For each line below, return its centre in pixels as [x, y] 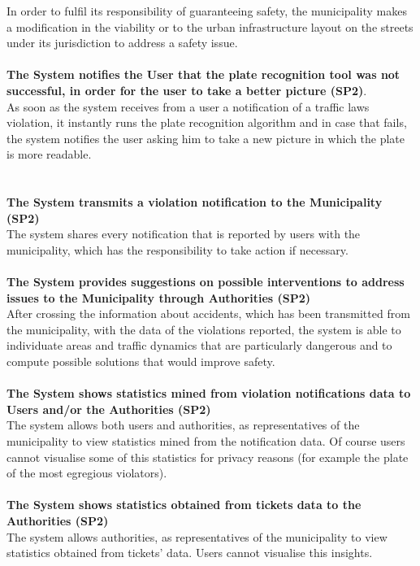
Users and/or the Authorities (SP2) [109, 409]
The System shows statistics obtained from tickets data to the [184, 505]
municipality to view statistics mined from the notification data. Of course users [206, 441]
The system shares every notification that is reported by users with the [184, 234]
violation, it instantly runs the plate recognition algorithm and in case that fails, [207, 122]
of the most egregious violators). [87, 473]
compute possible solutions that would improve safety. [141, 361]
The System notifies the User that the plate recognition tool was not [204, 74]
